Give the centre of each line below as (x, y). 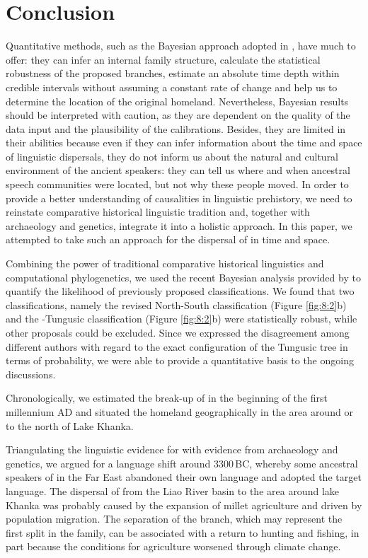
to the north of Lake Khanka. (70, 425)
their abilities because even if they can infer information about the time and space (184, 143)
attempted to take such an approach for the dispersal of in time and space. (168, 239)
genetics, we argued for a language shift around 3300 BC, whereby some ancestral (182, 463)
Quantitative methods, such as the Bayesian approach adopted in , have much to (181, 46)
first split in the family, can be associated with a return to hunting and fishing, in (183, 532)
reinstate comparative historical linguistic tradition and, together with (158, 212)
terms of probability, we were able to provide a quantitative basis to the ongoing (180, 360)
